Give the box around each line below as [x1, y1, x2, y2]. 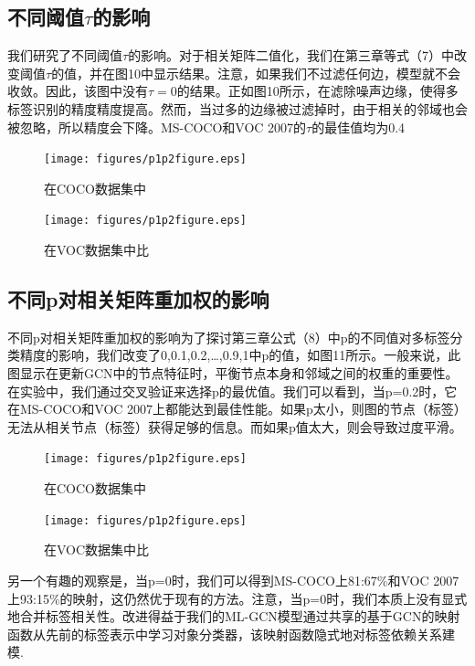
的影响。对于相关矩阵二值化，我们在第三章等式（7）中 [128, 46, 455, 65]
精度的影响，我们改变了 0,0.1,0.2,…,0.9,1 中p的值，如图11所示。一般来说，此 [19, 345, 461, 365]
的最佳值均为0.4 [311, 117, 406, 136]
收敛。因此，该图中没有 [7, 81, 148, 100]
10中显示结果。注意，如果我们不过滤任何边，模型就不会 [128, 63, 461, 82]
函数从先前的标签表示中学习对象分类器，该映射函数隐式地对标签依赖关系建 [7, 624, 455, 643]
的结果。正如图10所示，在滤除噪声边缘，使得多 [176, 81, 459, 100]
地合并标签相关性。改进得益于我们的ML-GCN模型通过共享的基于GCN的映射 [7, 607, 460, 626]
